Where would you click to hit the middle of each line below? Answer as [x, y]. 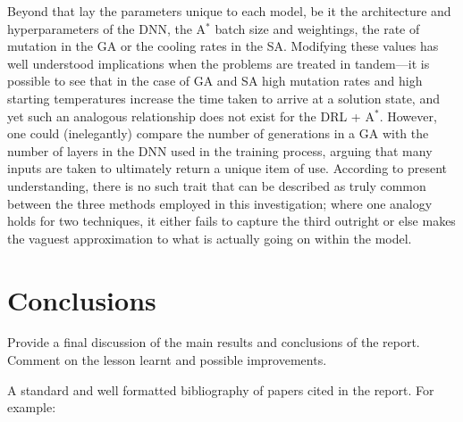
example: [32, 407]
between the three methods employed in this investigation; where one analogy [220, 203]
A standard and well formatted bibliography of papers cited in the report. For [221, 389]
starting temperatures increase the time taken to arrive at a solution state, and [223, 98]
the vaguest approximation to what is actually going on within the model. [210, 238]
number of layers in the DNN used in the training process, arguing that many [220, 150]
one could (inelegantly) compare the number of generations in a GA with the [218, 133]
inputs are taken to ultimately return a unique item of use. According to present [227, 168]
